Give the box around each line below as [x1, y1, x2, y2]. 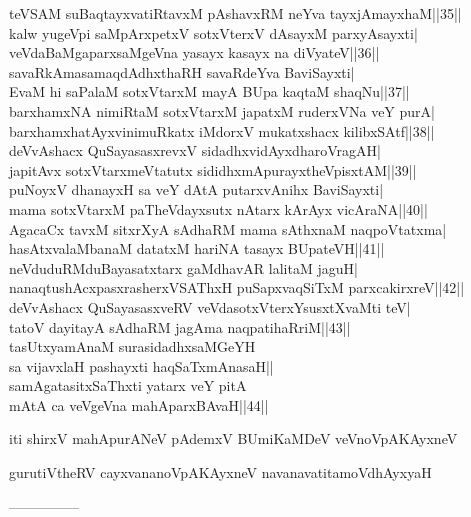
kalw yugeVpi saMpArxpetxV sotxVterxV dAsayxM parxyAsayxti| [9, 22, 418, 43]
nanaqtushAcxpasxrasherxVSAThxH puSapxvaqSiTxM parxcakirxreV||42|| [9, 277, 465, 298]
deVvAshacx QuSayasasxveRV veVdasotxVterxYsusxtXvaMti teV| [9, 296, 411, 317]
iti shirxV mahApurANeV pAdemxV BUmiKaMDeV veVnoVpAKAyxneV [9, 428, 458, 449]
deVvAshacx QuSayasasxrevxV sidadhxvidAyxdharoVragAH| [9, 140, 381, 161]
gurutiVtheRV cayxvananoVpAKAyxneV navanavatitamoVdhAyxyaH [9, 462, 432, 483]
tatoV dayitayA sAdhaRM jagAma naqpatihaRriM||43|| [9, 316, 351, 337]
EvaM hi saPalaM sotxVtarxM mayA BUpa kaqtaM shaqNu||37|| [9, 81, 410, 102]
